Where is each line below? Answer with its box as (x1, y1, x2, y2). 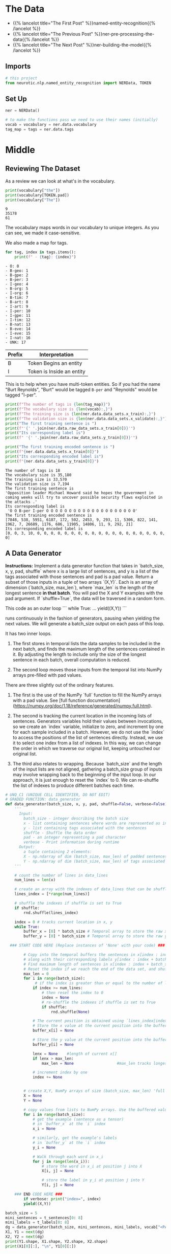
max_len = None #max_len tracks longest (41, 1061, 169, 1066)
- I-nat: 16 (5, 336, 31, 341)
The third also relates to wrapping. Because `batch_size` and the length (12, 760, 162, 766)
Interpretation (39, 351, 74, 358)
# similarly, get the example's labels (32, 1135, 117, 1141)
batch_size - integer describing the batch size (23, 816, 129, 821)
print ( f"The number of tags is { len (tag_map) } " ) (5, 402, 110, 407)
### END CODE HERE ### (14, 1192, 63, 1197)
